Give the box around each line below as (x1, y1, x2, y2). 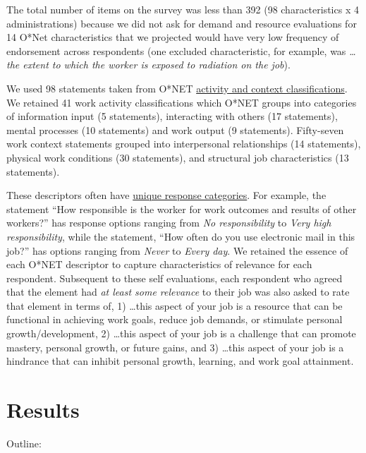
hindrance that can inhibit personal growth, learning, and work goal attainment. (6, 354, 354, 368)
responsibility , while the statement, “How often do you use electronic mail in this (6, 229, 355, 243)
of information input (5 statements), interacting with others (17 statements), (6, 109, 338, 123)
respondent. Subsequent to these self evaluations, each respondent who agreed (6, 270, 343, 285)
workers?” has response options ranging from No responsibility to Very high (6, 215, 331, 230)
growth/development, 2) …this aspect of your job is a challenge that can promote (6, 326, 356, 341)
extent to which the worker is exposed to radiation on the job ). (23, 57, 291, 72)
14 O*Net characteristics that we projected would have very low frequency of (6, 30, 339, 44)
